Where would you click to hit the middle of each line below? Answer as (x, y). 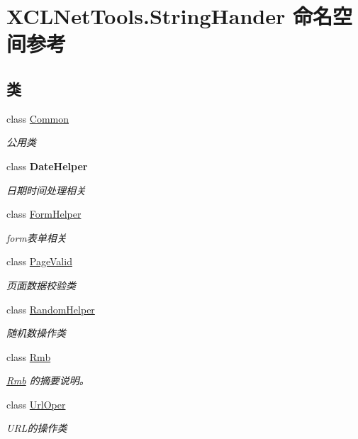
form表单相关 (37, 237)
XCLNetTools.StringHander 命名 (169, 16)
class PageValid (39, 261)
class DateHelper (47, 166)
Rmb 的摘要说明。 (48, 380)
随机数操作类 (36, 333)
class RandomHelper (51, 309)
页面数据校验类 (41, 285)
